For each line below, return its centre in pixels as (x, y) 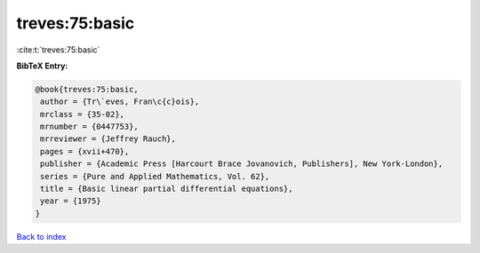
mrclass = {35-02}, (82, 114)
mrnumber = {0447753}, (90, 127)
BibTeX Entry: (42, 66)
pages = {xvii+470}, (85, 151)
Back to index (41, 236)
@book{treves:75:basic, (87, 89)
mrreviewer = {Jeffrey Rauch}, (108, 139)
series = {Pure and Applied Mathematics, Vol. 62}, (155, 176)
